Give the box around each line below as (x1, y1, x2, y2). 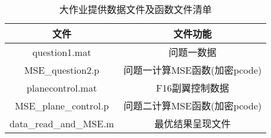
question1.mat (32, 45, 91, 59)
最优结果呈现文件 (154, 117, 231, 130)
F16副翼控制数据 (156, 81, 229, 95)
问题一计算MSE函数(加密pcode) (123, 63, 262, 77)
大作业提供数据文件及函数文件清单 (59, 2, 212, 16)
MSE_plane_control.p (14, 98, 109, 112)
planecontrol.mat (26, 80, 97, 95)
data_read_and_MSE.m (10, 116, 114, 130)
